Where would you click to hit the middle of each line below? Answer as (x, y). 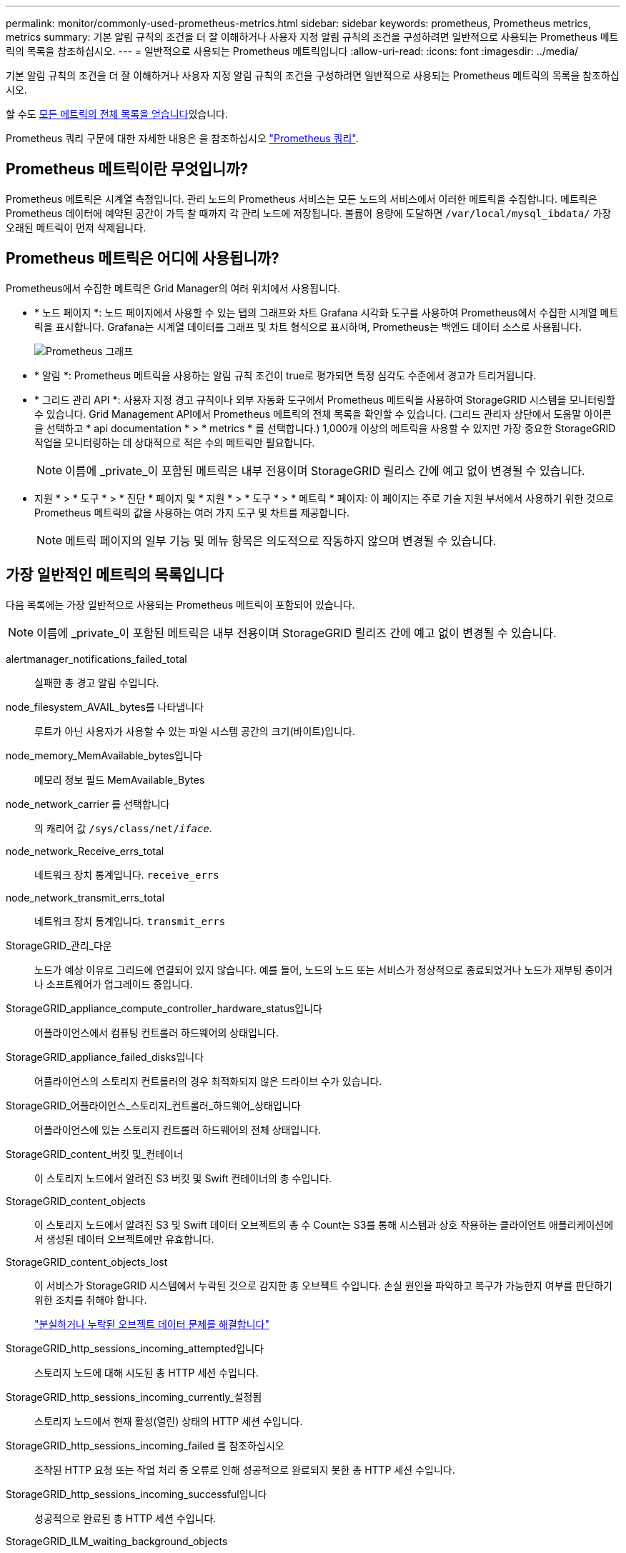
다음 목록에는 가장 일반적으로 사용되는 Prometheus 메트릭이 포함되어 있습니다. (180, 604)
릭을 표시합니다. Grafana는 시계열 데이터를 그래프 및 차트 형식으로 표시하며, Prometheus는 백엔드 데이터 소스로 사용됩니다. (308, 326)
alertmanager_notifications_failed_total (96, 659)
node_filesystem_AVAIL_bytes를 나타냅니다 (105, 706)
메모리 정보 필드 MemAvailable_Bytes (120, 779)
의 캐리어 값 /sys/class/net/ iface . (123, 828)
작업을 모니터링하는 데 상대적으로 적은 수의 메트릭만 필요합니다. (175, 442)
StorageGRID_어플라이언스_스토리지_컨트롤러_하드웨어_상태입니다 (153, 1105)
